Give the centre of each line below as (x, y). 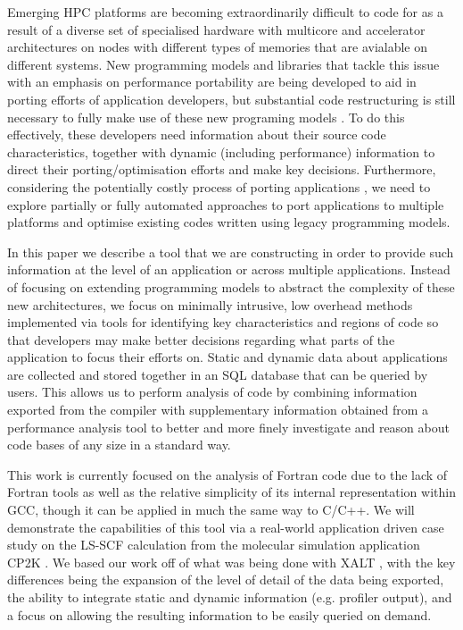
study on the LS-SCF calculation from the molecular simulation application (214, 545)
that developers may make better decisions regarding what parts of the (201, 339)
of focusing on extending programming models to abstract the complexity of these (231, 286)
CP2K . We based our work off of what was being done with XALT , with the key (231, 562)
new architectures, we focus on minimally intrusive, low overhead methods (210, 304)
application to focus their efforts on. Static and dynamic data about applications (227, 357)
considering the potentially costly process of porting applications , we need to (219, 186)
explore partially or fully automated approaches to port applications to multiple (226, 204)
